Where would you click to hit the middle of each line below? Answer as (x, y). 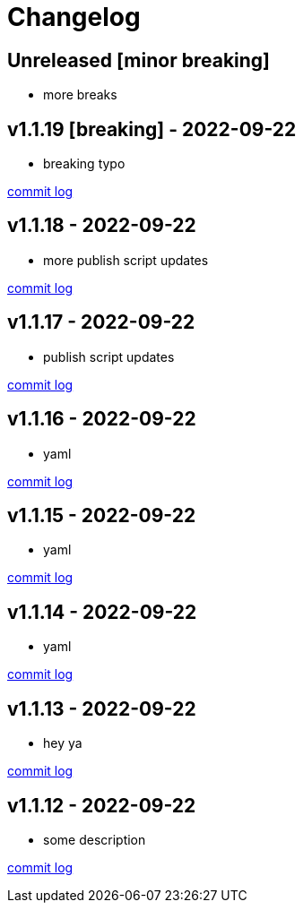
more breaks (80, 95)
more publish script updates (126, 260)
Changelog (74, 17)
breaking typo (84, 164)
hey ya (63, 743)
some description (95, 839)
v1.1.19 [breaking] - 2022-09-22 (152, 129)
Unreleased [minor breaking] (139, 60)
